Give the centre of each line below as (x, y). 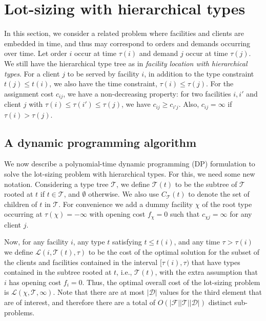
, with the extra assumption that (206, 272)
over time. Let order (36, 53)
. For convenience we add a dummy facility (126, 204)
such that (185, 214)
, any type (89, 242)
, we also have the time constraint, (103, 83)
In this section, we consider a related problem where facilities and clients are (124, 33)
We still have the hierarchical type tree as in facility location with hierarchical (126, 63)
